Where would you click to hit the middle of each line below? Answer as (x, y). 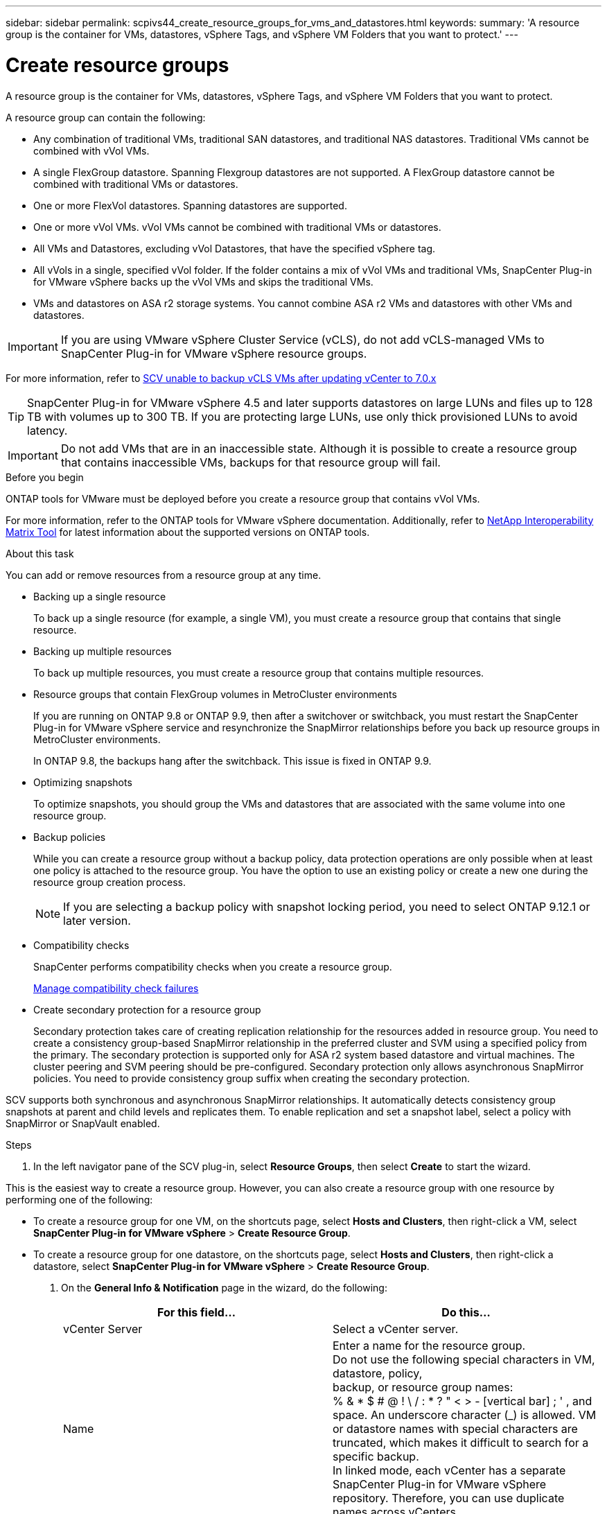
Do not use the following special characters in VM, (464, 1359)
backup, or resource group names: (423, 1387)
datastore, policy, (378, 1373)
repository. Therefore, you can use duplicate (449, 1498)
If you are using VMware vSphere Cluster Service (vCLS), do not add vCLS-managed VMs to (302, 339)
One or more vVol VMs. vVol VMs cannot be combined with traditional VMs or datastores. (237, 227)
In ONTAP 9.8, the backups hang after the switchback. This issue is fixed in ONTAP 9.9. (232, 760)
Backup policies (70, 837)
